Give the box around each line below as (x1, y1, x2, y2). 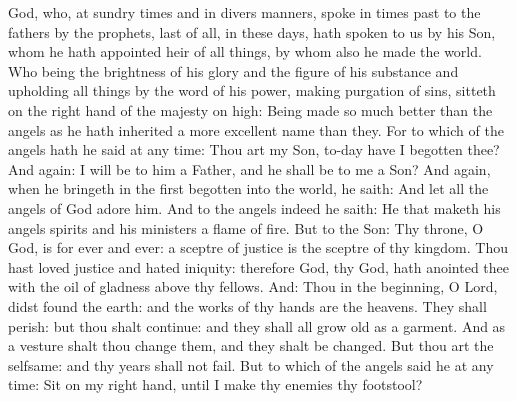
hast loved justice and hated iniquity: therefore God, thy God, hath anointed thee (8, 256, 509, 277)
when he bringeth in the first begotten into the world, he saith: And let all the (8, 178, 489, 199)
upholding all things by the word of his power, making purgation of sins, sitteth (8, 80, 496, 101)
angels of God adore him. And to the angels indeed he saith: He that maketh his (8, 197, 501, 218)
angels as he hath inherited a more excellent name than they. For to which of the (8, 119, 504, 140)
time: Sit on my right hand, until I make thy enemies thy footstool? (8, 374, 423, 395)
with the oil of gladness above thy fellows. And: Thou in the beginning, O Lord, (8, 276, 498, 297)
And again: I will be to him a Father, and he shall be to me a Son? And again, (8, 158, 491, 179)
